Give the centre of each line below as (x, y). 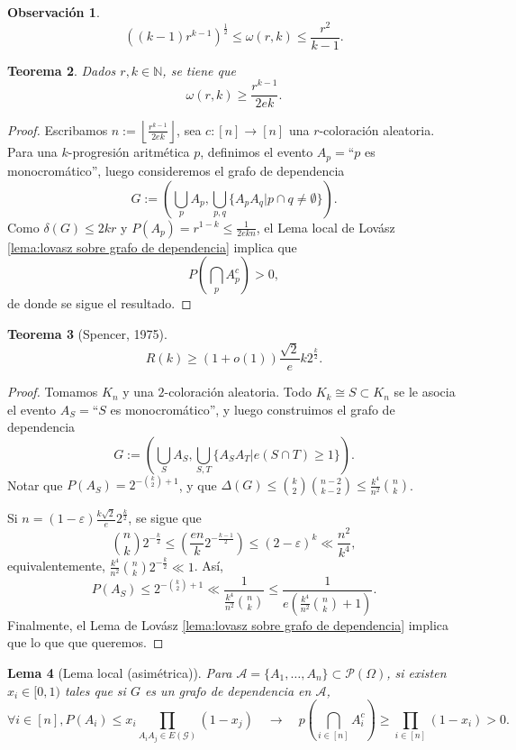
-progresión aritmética (129, 152)
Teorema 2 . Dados (62, 70)
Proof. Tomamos (53, 392)
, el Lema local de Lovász (326, 227)
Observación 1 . (54, 12)
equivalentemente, (56, 566)
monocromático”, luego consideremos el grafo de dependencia (176, 170)
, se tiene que (199, 70)
